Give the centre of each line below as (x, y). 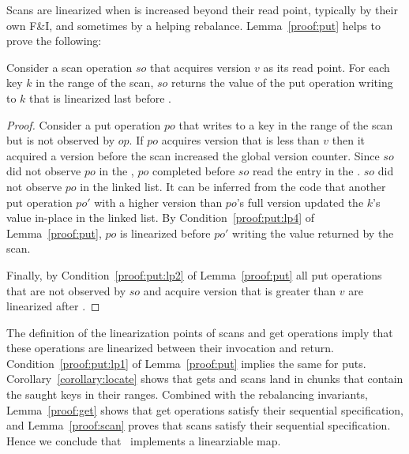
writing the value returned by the (313, 233)
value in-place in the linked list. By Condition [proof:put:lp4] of (161, 218)
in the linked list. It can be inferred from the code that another (233, 186)
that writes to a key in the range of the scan (286, 124)
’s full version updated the (300, 202)
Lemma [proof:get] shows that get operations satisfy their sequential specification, (205, 409)
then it (348, 140)
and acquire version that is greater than (240, 290)
